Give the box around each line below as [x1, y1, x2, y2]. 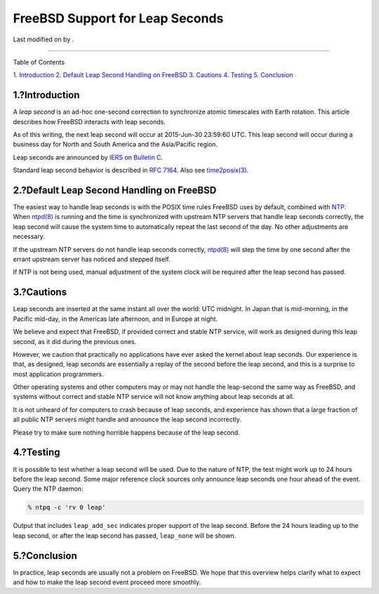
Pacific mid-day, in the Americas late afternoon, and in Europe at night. [13, 315, 218, 323]
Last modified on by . [13, 35, 74, 44]
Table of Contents [13, 58, 65, 66]
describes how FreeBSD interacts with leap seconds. [13, 117, 166, 126]
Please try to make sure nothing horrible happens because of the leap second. [13, 428, 240, 437]
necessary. [13, 232, 46, 241]
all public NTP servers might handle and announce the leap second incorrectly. [13, 415, 241, 424]
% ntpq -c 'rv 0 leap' [27, 503, 106, 512]
